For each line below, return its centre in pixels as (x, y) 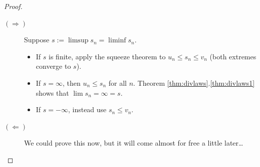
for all (117, 83)
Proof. (13, 6)
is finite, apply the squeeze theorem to (107, 56)
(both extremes (233, 56)
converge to (53, 66)
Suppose (37, 40)
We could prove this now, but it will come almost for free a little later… (134, 143)
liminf (117, 41)
